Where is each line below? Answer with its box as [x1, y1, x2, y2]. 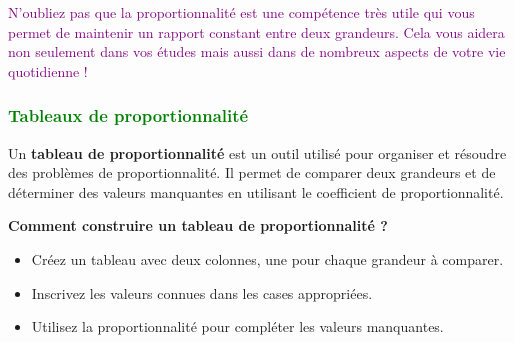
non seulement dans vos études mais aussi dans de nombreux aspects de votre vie [8, 41, 506, 62]
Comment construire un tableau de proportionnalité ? [8, 215, 388, 236]
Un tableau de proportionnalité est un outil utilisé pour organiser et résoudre [8, 142, 507, 163]
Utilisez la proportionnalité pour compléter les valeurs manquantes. [31, 316, 444, 337]
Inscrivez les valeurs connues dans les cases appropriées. [31, 282, 373, 303]
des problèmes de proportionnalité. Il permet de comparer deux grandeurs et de [8, 162, 496, 183]
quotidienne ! [8, 60, 88, 81]
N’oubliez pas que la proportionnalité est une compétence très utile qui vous [8, 2, 475, 22]
